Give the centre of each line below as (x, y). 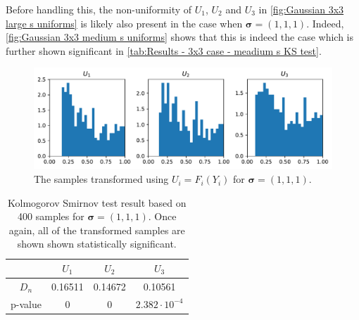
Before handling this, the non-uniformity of (99, 9)
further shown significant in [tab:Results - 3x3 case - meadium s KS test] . (164, 50)
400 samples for (51, 216)
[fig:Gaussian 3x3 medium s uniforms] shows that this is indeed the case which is (180, 37)
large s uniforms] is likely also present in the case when (124, 23)
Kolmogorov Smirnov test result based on (97, 202)
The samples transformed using (101, 179)
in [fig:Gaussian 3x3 (301, 9)
